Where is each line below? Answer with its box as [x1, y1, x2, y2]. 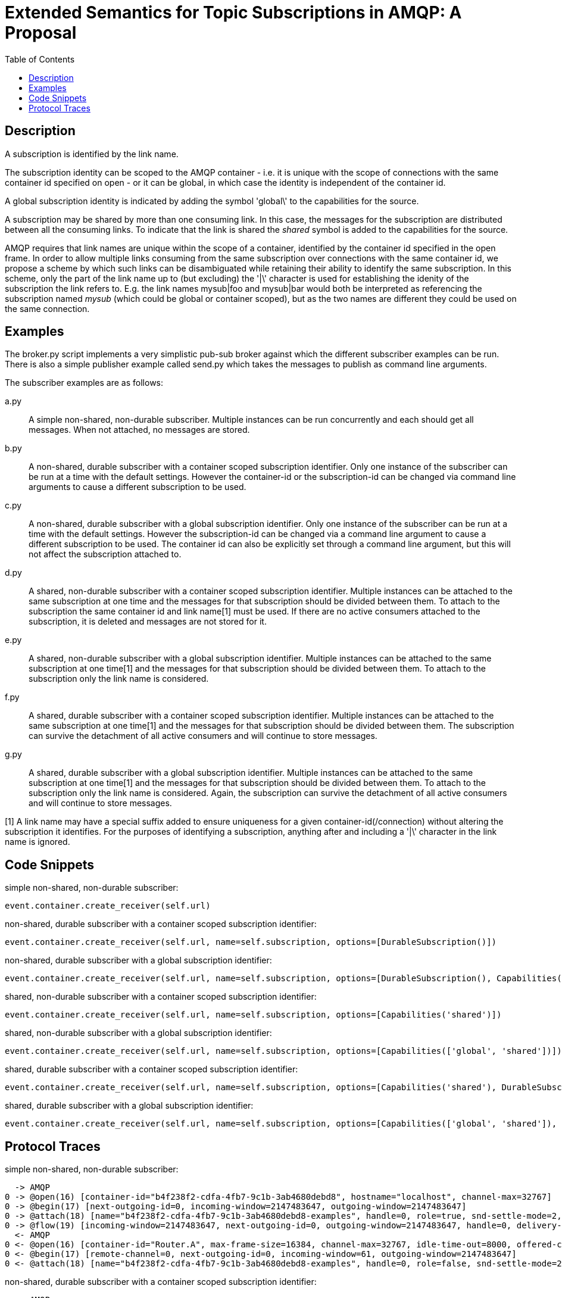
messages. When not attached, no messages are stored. [29, 425, 250, 435]
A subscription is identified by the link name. [5, 148, 179, 159]
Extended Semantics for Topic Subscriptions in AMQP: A [5, 2, 462, 23]
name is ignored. [5, 837, 70, 847]
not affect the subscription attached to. [29, 549, 182, 560]
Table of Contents [5, 54, 75, 64]
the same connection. [5, 303, 90, 314]
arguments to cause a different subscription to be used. [29, 482, 246, 492]
